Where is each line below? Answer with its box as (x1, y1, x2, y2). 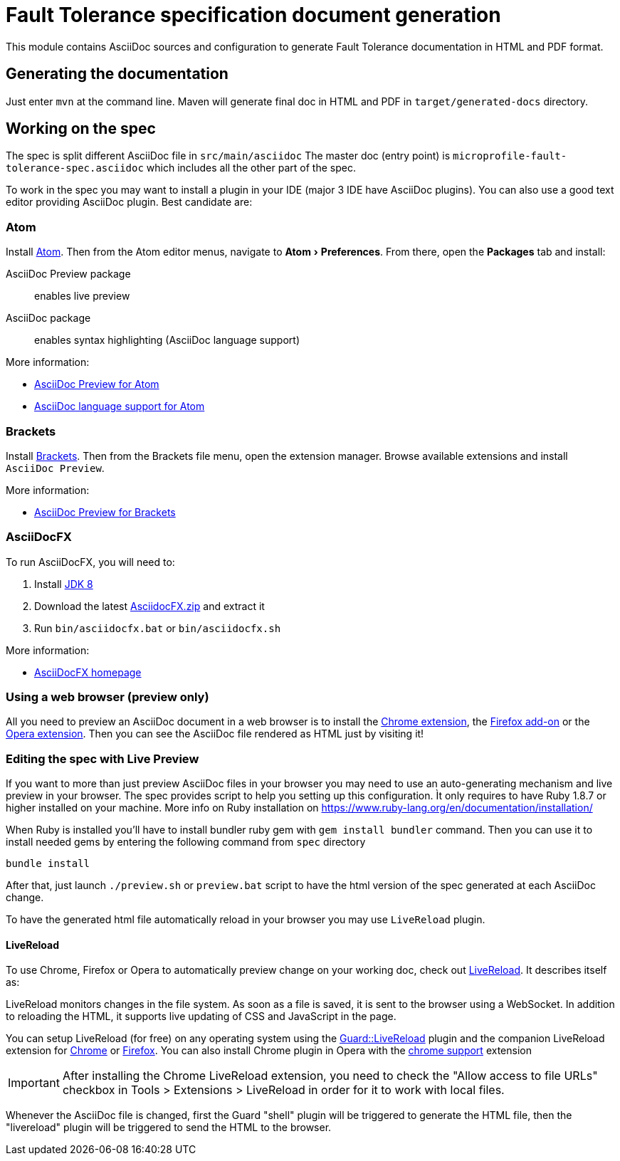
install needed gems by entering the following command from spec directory (6, 836, 366, 849)
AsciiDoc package (6, 312, 91, 325)
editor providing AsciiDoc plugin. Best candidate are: (6, 196, 253, 209)
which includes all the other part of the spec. (146, 162, 356, 174)
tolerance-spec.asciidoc (6, 162, 144, 174)
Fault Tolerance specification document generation (6, 3, 501, 27)
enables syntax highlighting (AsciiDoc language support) (34, 334, 300, 347)
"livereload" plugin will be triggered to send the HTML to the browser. (6, 1121, 332, 1134)
